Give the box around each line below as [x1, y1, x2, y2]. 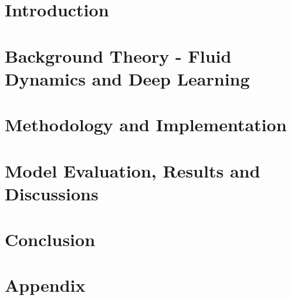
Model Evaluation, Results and [5, 158, 260, 182]
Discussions [5, 181, 99, 205]
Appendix [5, 273, 86, 297]
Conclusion [5, 227, 96, 251]
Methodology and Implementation [5, 112, 287, 137]
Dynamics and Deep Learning [5, 66, 250, 90]
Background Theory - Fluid [5, 43, 232, 67]
